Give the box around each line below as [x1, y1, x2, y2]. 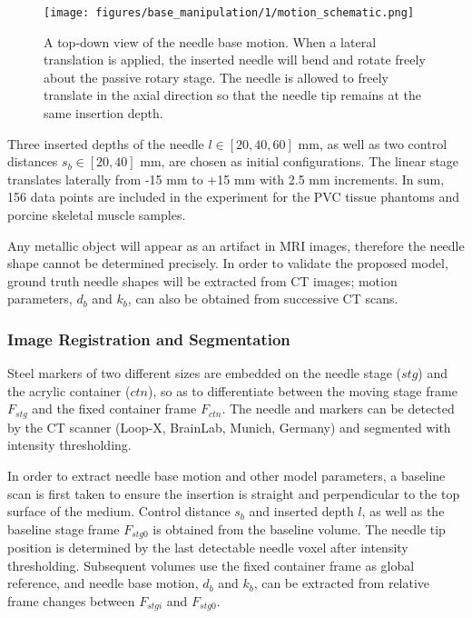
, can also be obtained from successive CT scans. [127, 289, 398, 308]
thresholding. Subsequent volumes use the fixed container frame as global [7, 555, 415, 574]
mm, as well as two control [298, 134, 447, 153]
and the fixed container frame [32, 399, 197, 418]
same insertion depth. [44, 104, 163, 123]
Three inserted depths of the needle [7, 134, 204, 153]
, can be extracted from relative [253, 573, 430, 593]
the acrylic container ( [7, 381, 131, 400]
